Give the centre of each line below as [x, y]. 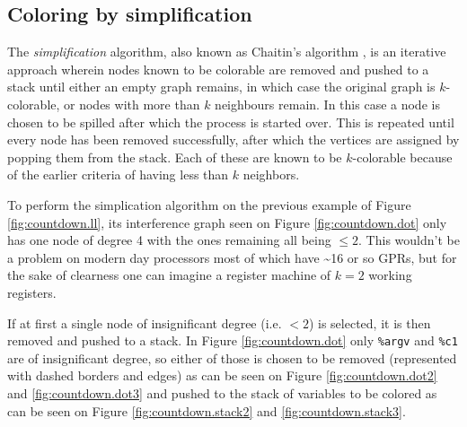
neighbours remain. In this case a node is [327, 104]
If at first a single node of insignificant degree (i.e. [145, 322]
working [390, 275]
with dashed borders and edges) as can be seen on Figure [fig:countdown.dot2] [222, 375]
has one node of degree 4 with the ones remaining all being [169, 240]
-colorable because [402, 157]
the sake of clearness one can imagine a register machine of [169, 275]
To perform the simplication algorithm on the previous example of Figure [209, 204]
